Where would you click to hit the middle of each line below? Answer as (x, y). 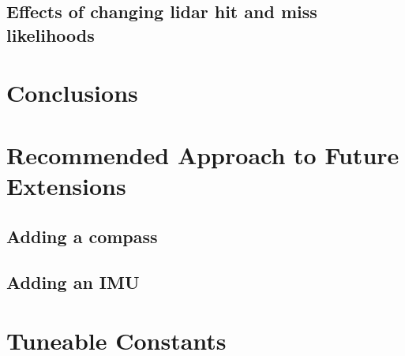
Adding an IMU (73, 282)
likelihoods (51, 34)
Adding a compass (82, 236)
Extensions (66, 185)
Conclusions (72, 93)
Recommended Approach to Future (203, 154)
